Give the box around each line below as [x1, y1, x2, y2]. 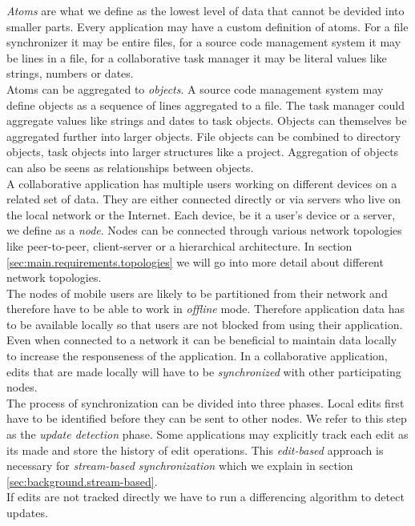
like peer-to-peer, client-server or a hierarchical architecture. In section [6, 237, 353, 254]
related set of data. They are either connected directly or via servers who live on [6, 191, 401, 207]
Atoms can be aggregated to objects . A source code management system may [6, 80, 384, 97]
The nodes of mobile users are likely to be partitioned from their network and [6, 284, 388, 301]
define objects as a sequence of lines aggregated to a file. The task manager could [6, 96, 405, 113]
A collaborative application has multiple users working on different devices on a [6, 175, 397, 191]
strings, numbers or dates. [6, 65, 134, 82]
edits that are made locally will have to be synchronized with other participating [6, 363, 401, 379]
